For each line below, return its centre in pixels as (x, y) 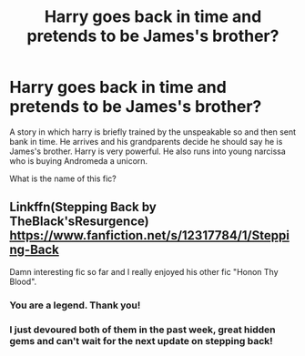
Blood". (23, 281)
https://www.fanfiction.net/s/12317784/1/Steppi (149, 235)
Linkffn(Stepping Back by (83, 207)
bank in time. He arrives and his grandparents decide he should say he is (146, 141)
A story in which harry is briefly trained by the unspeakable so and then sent (153, 132)
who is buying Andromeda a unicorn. (79, 160)
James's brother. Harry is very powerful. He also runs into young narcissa (148, 151)
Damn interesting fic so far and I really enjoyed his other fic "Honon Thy (144, 271)
